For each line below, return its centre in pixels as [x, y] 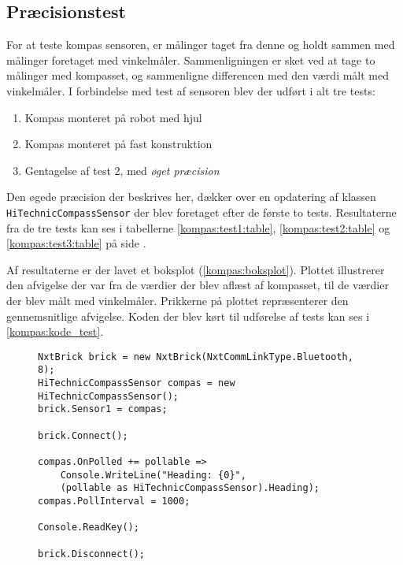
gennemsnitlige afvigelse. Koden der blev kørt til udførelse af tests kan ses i [188, 316]
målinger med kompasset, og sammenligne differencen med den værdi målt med [198, 75]
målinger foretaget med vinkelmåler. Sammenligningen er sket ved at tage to [191, 59]
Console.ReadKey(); [89, 528]
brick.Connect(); [83, 435]
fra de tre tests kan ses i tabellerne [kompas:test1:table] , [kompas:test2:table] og [198, 227]
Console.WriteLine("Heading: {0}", [153, 475]
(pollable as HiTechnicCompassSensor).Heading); [190, 488]
